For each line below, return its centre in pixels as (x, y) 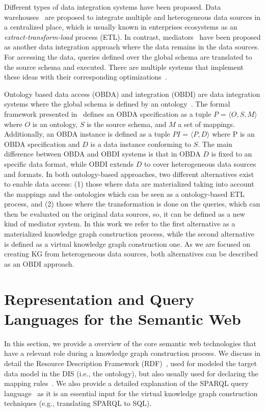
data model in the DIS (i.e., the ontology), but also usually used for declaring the (131, 373)
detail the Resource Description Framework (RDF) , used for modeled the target (130, 363)
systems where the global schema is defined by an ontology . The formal (117, 104)
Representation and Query (99, 299)
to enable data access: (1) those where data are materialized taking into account (129, 184)
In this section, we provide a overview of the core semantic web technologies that (130, 343)
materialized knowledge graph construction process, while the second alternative (129, 234)
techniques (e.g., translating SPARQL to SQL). (78, 403)
